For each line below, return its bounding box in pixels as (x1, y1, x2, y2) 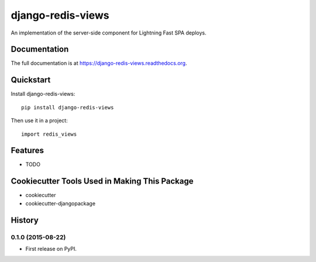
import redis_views (21, 130, 77, 137)
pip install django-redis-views (21, 104, 114, 111)
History (11, 215, 39, 225)
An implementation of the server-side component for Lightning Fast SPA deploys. (11, 29, 207, 36)
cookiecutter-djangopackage (25, 199, 96, 207)
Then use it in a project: (11, 117, 68, 124)
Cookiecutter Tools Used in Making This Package (11, 176, 194, 187)
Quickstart (11, 75, 51, 85)
